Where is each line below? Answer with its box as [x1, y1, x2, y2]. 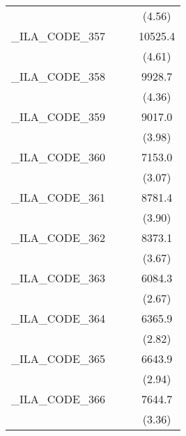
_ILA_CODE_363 [11, 270, 105, 286]
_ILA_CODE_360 [11, 149, 105, 165]
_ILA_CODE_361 [11, 189, 105, 205]
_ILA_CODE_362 [11, 229, 105, 245]
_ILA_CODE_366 [11, 391, 105, 407]
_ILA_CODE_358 [11, 68, 105, 84]
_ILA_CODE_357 [11, 28, 105, 44]
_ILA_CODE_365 [11, 350, 105, 366]
